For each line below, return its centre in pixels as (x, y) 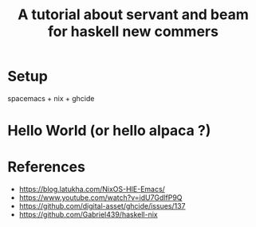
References (46, 167)
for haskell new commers (133, 31)
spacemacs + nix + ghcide (51, 98)
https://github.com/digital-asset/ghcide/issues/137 (102, 206)
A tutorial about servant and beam (133, 15)
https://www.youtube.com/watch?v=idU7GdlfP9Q (100, 198)
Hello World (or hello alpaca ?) (109, 131)
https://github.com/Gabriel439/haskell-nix (88, 215)
